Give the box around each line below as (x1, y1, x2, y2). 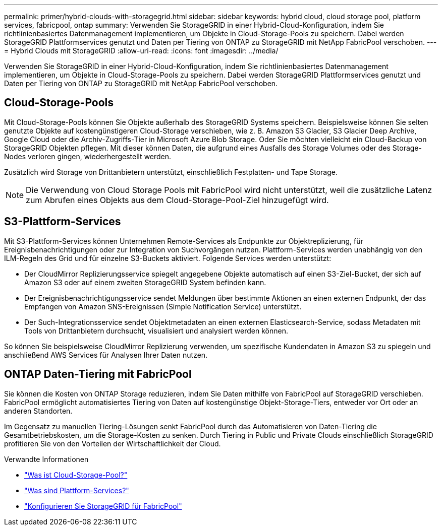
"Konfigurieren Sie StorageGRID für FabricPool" (24, 501, 182, 510)
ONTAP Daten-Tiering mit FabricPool (4, 368, 192, 381)
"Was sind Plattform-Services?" (24, 486, 129, 495)
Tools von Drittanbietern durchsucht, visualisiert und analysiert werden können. (24, 326, 288, 335)
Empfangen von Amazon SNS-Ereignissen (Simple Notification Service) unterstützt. (24, 302, 302, 311)
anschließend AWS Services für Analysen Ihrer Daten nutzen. (4, 350, 208, 359)
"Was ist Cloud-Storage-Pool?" (24, 470, 128, 479)
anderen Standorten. (4, 406, 73, 415)
